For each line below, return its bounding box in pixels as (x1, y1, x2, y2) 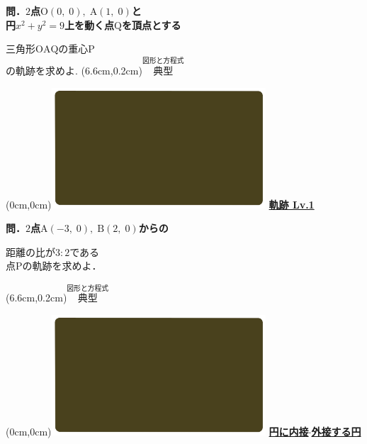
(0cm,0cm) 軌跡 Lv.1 (6, 196, 315, 211)
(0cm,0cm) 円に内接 (6, 423, 309, 438)
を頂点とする (121, 17, 181, 32)
